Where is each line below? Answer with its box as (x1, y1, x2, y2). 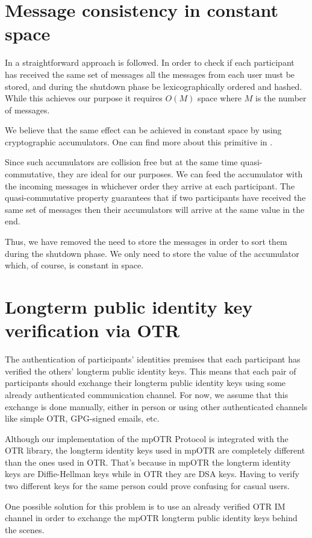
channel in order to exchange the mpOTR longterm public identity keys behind (5, 511, 298, 524)
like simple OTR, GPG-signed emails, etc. (5, 412, 160, 425)
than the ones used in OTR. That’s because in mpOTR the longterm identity (5, 455, 291, 468)
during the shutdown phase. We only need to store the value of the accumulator (5, 247, 299, 259)
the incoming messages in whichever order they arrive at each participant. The (5, 179, 295, 192)
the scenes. (5, 523, 45, 536)
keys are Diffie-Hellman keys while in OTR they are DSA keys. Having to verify (5, 467, 299, 480)
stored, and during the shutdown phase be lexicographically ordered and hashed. (5, 80, 302, 92)
